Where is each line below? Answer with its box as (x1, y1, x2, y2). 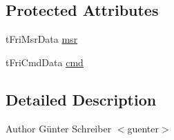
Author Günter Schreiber (6, 121, 112, 135)
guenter (127, 121, 159, 135)
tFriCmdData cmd (6, 54, 84, 69)
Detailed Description (6, 88, 157, 110)
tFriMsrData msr (6, 32, 78, 46)
